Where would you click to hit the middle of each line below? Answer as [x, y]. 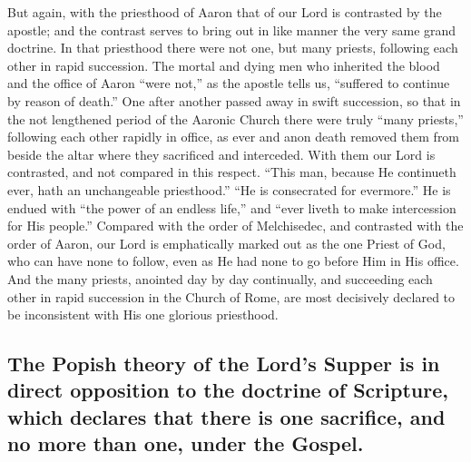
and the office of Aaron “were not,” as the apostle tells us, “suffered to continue [229, 83]
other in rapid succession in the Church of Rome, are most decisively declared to [231, 296]
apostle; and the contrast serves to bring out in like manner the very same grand [232, 29]
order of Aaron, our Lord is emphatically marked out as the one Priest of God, [226, 243]
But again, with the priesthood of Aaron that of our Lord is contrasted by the [225, 12]
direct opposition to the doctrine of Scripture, [228, 390]
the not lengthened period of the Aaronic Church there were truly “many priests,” [235, 118]
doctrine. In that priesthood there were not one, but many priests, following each [233, 48]
